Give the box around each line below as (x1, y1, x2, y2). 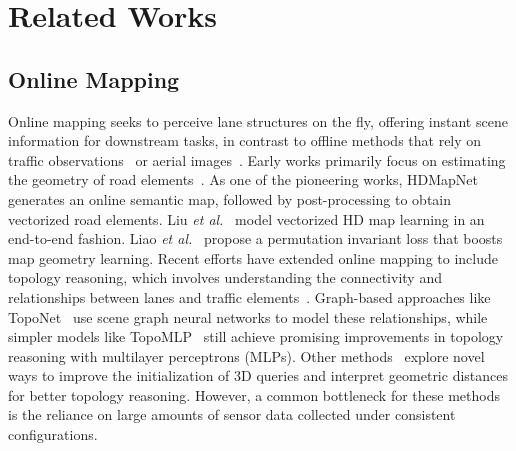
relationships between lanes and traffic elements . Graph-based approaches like (8, 286, 491, 307)
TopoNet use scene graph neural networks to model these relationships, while (8, 306, 488, 327)
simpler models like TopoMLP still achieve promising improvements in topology (8, 326, 504, 347)
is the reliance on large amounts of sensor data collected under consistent (8, 404, 456, 425)
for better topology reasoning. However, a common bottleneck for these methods (8, 384, 500, 405)
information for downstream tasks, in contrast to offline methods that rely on (8, 130, 482, 151)
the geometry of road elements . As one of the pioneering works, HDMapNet (8, 169, 478, 190)
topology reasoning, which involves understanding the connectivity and (8, 267, 442, 288)
